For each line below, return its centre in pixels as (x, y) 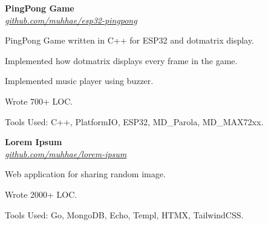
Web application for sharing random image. (85, 174)
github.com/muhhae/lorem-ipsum (66, 153)
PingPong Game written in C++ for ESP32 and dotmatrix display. (129, 40)
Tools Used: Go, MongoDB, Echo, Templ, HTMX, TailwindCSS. (124, 214)
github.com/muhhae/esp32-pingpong (71, 20)
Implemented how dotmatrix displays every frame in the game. (121, 60)
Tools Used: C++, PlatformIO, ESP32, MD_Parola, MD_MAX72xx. (134, 121)
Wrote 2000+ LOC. (41, 194)
